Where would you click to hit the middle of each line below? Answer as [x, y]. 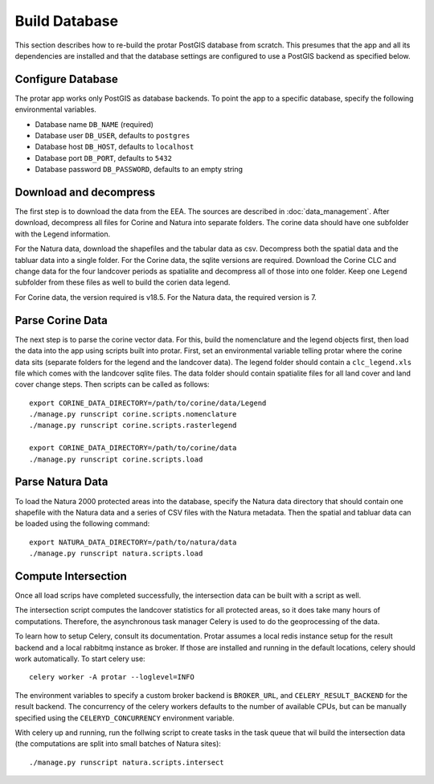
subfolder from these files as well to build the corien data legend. [123, 282]
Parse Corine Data [61, 320]
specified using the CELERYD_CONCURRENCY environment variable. [125, 718]
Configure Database [66, 79]
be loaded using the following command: [82, 523]
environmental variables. [55, 109]
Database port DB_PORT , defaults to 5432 [104, 158]
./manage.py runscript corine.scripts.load [116, 459]
